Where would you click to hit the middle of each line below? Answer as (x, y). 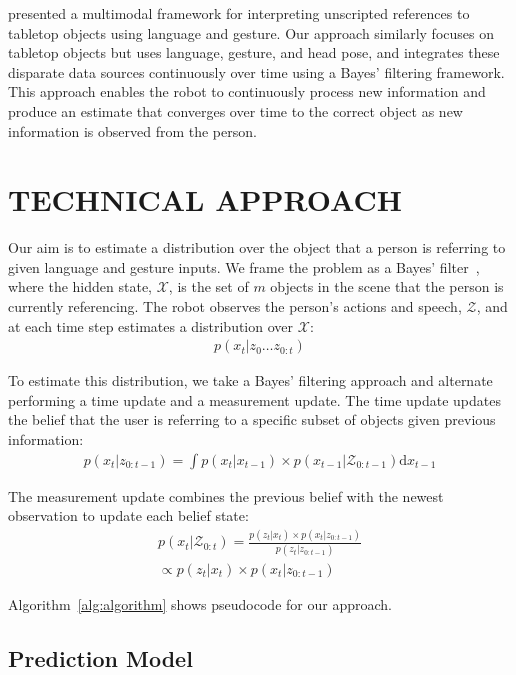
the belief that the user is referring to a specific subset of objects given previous (252, 419)
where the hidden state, (80, 286)
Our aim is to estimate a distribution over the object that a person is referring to (257, 247)
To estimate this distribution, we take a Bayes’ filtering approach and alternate (250, 380)
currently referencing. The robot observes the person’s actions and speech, (235, 306)
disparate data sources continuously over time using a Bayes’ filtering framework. (256, 71)
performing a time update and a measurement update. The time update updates (255, 399)
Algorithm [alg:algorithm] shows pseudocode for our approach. (200, 603)
